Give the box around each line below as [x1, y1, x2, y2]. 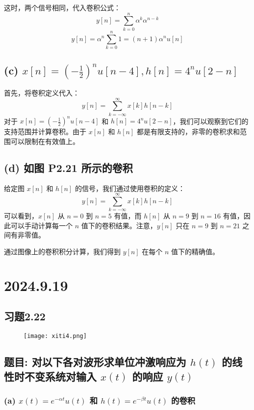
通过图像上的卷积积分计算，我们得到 [4, 246, 121, 257]
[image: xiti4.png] [24, 333, 87, 340]
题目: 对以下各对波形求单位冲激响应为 [4, 354, 186, 369]
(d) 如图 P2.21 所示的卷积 [4, 160, 133, 175]
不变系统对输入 [24, 368, 97, 384]
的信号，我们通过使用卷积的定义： [75, 183, 185, 193]
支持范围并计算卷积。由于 [4, 126, 86, 137]
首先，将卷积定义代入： [4, 87, 79, 97]
